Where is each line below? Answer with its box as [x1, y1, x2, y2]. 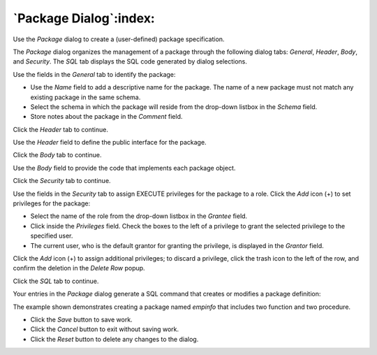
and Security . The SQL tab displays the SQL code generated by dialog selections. [13, 57, 248, 66]
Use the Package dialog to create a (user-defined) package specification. [13, 35, 225, 43]
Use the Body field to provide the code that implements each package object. [13, 164, 236, 172]
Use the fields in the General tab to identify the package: [13, 70, 176, 78]
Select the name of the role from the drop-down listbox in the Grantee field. [30, 212, 248, 220]
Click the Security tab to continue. [13, 177, 111, 185]
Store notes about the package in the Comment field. [30, 113, 183, 121]
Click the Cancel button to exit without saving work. [30, 325, 179, 333]
